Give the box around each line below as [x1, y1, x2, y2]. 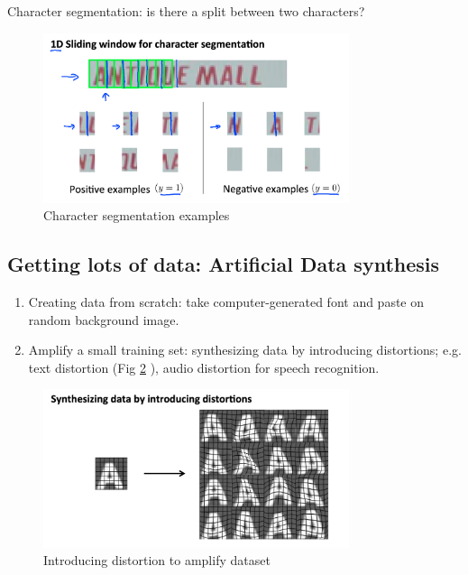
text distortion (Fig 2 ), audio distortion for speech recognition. [28, 357, 380, 376]
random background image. [28, 310, 179, 329]
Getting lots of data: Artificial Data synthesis [7, 250, 440, 278]
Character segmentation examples [43, 206, 230, 225]
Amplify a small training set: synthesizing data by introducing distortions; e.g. [28, 340, 462, 359]
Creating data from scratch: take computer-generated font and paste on [28, 292, 425, 311]
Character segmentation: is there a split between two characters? [7, 2, 365, 20]
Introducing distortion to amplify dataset [43, 551, 271, 570]
